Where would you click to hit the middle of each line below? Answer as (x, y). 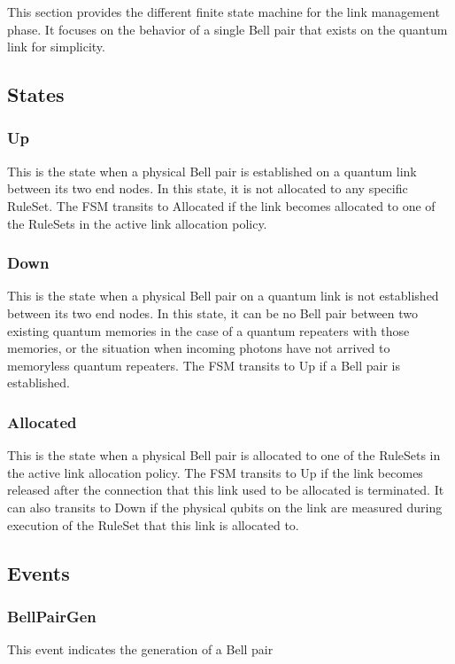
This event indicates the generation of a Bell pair (140, 649)
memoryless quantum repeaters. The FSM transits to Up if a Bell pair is (204, 365)
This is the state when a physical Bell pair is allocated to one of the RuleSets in (224, 455)
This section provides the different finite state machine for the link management (224, 12)
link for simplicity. (56, 47)
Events (39, 572)
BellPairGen (52, 616)
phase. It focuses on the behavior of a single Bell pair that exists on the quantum (227, 29)
